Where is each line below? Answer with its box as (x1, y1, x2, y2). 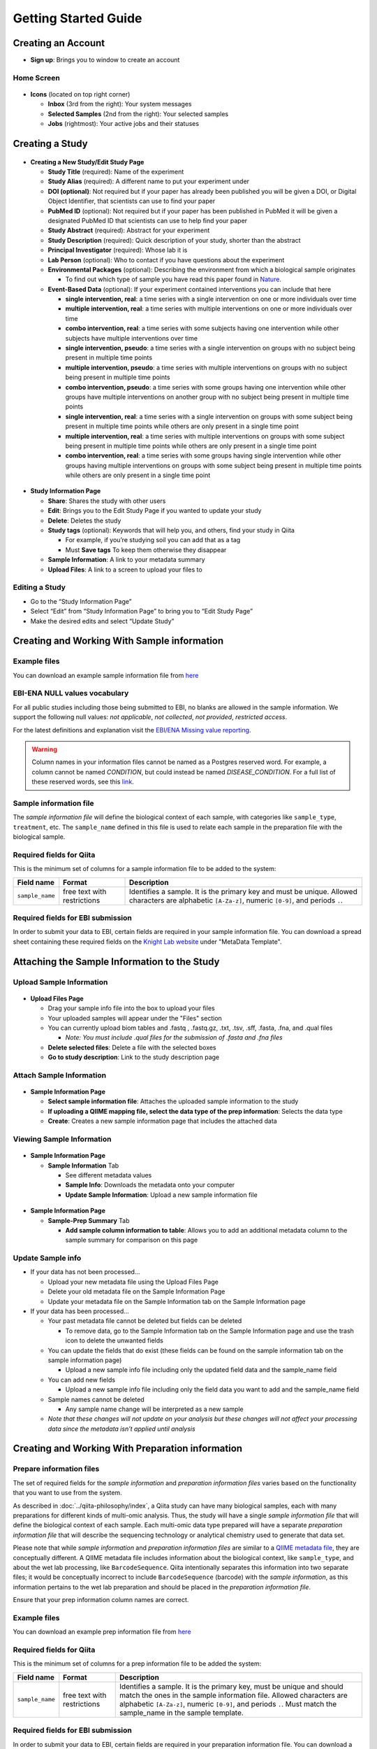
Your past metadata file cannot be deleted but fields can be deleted (47, 1317, 242, 1325)
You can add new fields (47, 1375, 115, 1384)
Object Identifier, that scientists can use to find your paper (47, 197, 216, 206)
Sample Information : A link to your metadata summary (47, 555, 205, 564)
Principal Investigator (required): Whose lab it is (47, 246, 188, 255)
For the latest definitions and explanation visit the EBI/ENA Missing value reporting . (13, 725, 251, 734)
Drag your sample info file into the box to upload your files (47, 1004, 216, 1012)
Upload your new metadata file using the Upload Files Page (47, 1277, 219, 1286)
